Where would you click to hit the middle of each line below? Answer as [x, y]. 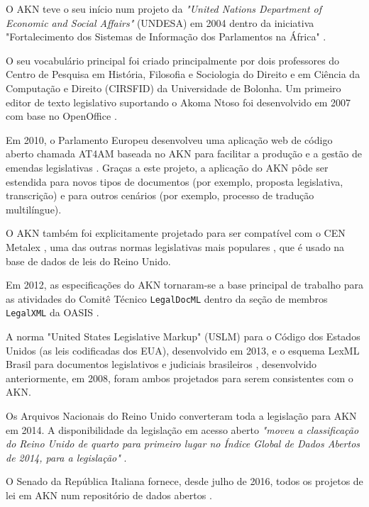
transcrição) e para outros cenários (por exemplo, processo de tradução [160, 195]
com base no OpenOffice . [61, 116]
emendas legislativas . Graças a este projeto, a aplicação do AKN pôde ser [167, 167]
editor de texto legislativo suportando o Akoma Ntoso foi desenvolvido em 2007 [178, 102]
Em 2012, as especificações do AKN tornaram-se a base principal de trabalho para [184, 285]
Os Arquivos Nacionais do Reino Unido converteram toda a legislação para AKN [181, 415]
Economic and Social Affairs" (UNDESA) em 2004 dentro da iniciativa [160, 22]
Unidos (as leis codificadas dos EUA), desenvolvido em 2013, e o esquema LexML [183, 350]
